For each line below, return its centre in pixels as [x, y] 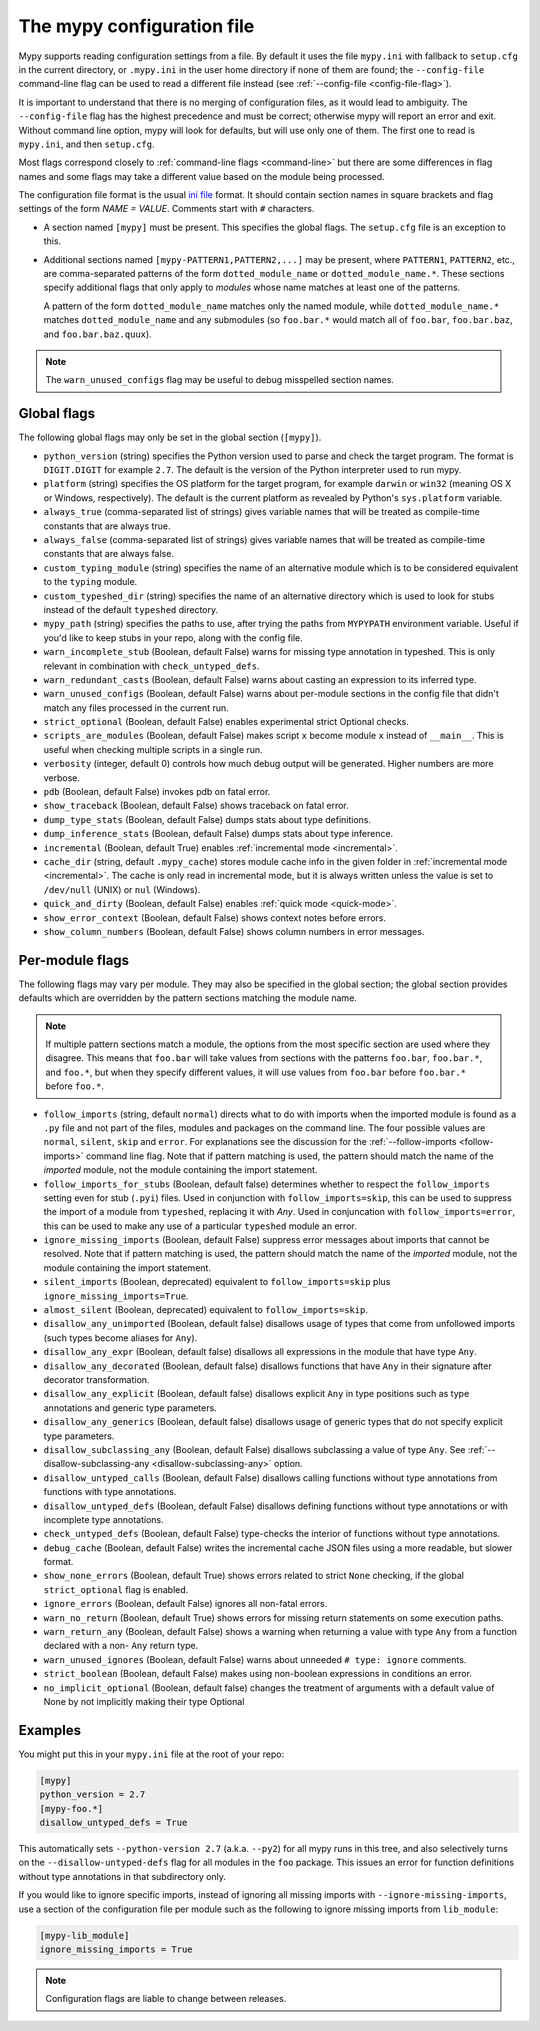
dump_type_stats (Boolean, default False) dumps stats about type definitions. [207, 819]
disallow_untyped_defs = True [113, 1823]
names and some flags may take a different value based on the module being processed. [201, 176]
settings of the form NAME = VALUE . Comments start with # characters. [166, 209]
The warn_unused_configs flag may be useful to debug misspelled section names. [220, 380]
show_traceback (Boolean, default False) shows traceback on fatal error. [196, 806]
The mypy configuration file [136, 26]
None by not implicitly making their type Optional [144, 1701]
